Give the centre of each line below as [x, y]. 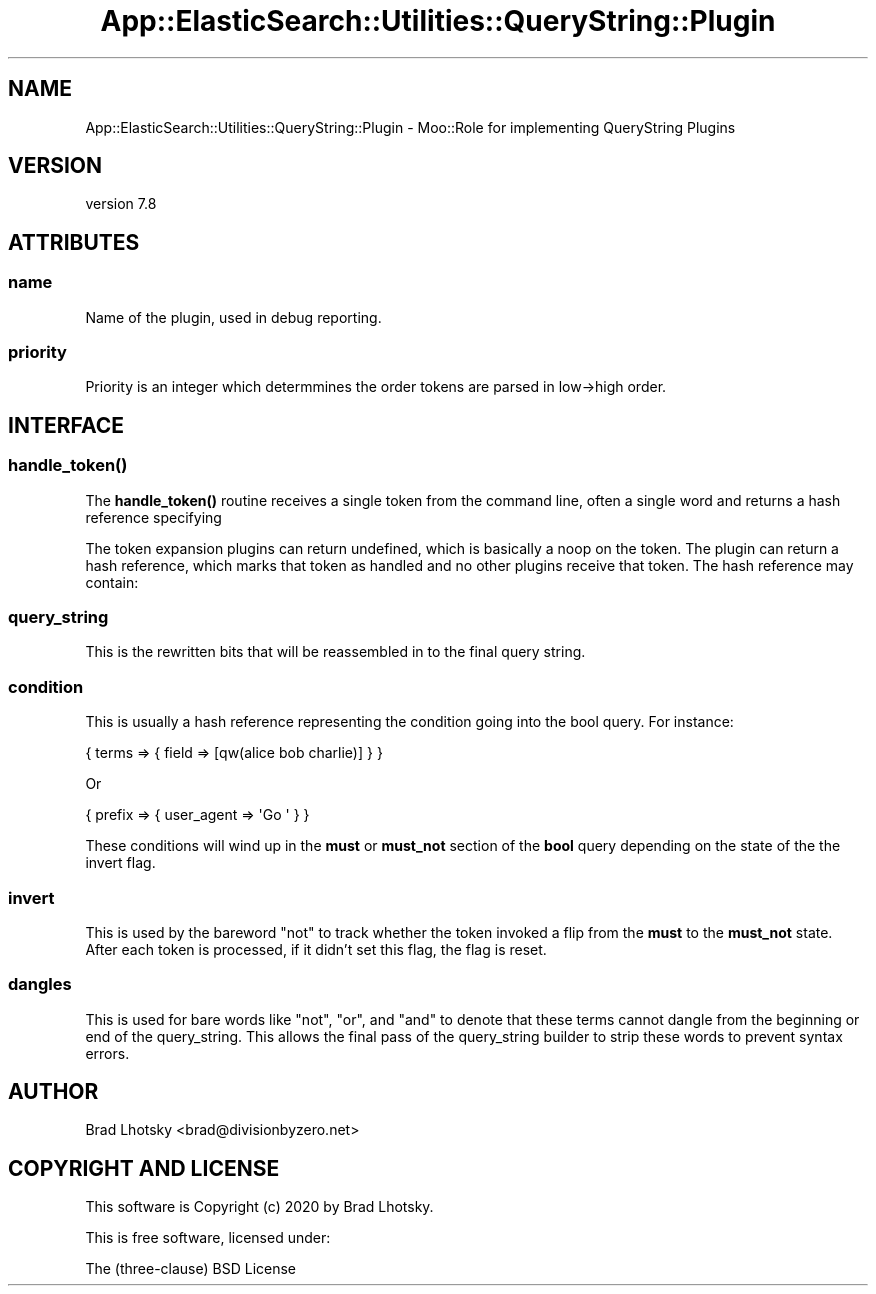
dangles [40, 984]
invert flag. [120, 863]
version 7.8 [121, 204]
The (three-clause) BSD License [191, 1269]
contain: [112, 582]
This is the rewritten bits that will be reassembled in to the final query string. [335, 652]
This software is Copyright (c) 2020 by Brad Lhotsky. [259, 1207]
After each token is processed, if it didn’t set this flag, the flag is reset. [316, 949]
